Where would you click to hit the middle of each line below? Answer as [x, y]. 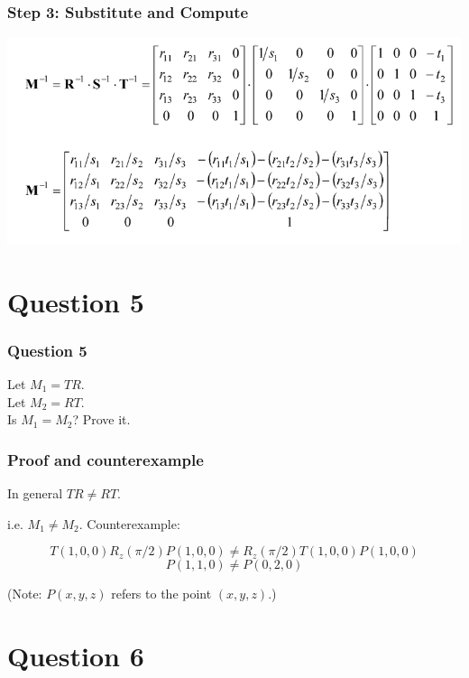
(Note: [25, 594]
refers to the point [161, 594]
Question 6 [76, 655]
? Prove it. [101, 419]
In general [35, 492]
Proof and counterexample [106, 459]
